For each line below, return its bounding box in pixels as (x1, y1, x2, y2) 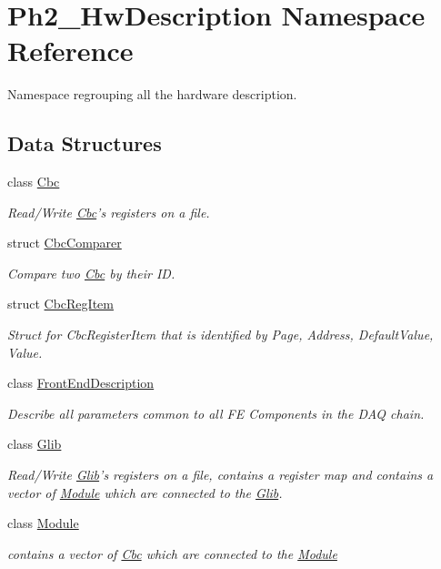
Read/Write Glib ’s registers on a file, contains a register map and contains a (7, 465, 434, 484)
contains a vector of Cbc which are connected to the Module (7, 544, 337, 563)
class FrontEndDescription (7, 373, 155, 392)
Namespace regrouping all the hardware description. (7, 85, 297, 104)
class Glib (7, 434, 62, 453)
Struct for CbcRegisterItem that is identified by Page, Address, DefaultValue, (7, 325, 434, 344)
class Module (7, 513, 79, 533)
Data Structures (7, 129, 162, 157)
